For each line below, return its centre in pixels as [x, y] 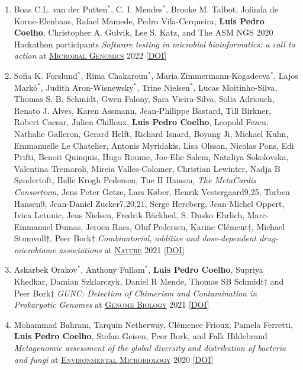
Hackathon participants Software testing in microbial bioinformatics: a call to [154, 44]
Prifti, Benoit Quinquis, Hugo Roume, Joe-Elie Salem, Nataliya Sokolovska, [151, 157]
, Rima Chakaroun [114, 75]
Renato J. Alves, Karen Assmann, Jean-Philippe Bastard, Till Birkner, [142, 110]
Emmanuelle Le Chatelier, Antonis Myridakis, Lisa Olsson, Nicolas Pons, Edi [154, 145]
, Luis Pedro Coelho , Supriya [206, 269]
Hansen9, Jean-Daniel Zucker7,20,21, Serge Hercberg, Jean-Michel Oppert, [149, 203]
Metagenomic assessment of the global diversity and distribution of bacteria [150, 348]
